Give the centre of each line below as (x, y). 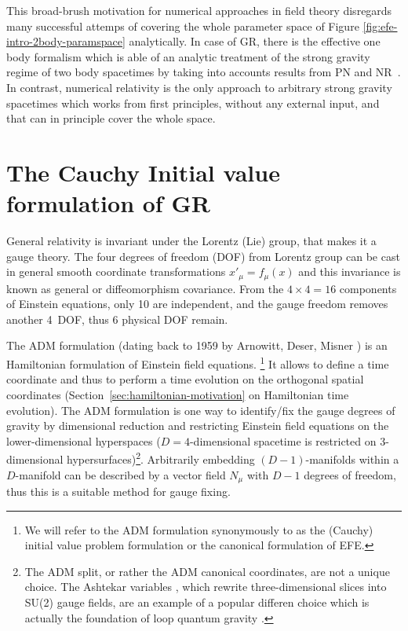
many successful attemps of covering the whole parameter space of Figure (183, 26)
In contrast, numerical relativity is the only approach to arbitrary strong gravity (199, 87)
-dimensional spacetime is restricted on (283, 440)
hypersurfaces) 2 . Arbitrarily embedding (161, 458)
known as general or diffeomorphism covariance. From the (145, 288)
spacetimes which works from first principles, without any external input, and (193, 103)
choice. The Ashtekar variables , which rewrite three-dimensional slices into (206, 587)
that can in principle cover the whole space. (111, 118)
